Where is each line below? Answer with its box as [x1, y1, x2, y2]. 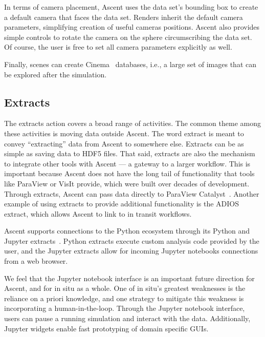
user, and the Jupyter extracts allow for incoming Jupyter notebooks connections [4, 245, 258, 256]
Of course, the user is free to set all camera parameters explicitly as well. [4, 41, 232, 52]
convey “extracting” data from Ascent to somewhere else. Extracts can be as [4, 138, 244, 149]
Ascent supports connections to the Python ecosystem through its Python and [4, 225, 250, 236]
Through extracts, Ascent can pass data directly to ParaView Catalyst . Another [4, 188, 259, 199]
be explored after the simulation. [4, 69, 107, 79]
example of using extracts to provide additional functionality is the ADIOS [4, 198, 239, 209]
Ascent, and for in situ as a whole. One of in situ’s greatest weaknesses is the [4, 283, 246, 293]
